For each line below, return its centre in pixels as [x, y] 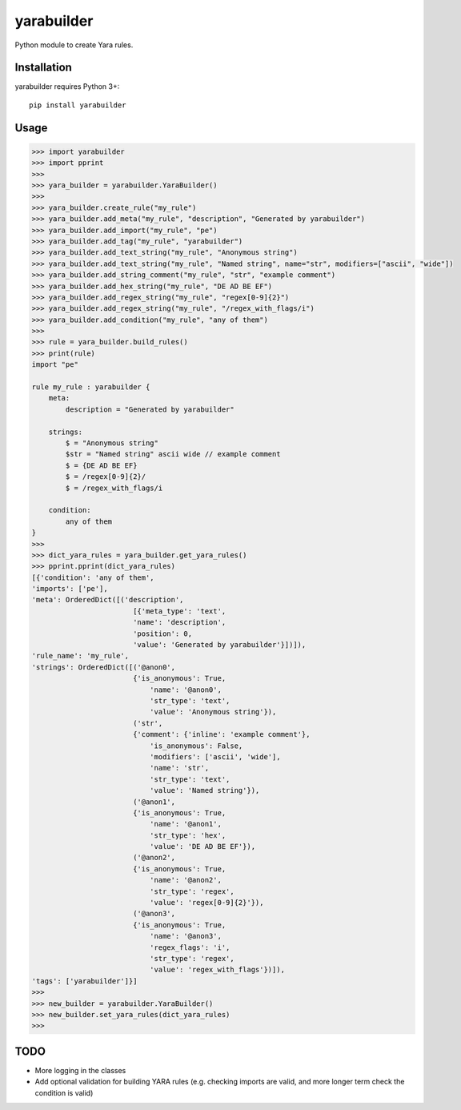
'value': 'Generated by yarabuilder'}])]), [219, 645]
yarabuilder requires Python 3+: [67, 86]
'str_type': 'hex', [188, 835]
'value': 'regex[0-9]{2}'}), [206, 903]
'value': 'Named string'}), [204, 790]
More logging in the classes [80, 1070]
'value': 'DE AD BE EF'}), [202, 847]
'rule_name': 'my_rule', [80, 656]
